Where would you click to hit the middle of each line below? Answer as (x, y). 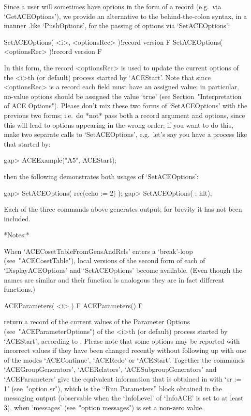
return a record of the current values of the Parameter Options (97, 322)
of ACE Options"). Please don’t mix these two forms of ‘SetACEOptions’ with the (126, 106)
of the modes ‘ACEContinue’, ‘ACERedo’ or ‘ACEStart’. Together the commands (125, 359)
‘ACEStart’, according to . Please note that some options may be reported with (122, 341)
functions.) (20, 289)
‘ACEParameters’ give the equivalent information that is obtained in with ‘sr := (123, 379)
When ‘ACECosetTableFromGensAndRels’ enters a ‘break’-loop (98, 251)
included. (17, 218)
